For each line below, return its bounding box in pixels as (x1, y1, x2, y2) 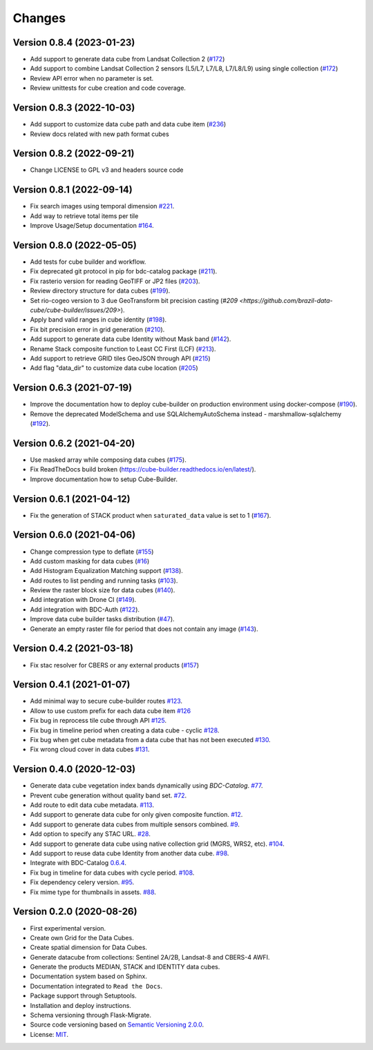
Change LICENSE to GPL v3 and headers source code (30, 166, 184, 174)
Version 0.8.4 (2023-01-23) (12, 37, 135, 48)
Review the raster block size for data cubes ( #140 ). (30, 586, 175, 594)
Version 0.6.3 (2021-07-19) (12, 382, 133, 393)
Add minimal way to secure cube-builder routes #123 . (30, 697, 183, 706)
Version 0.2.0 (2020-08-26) (12, 906, 137, 917)
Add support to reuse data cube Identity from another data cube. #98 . (30, 849, 229, 857)
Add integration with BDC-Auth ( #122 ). (30, 605, 140, 614)
